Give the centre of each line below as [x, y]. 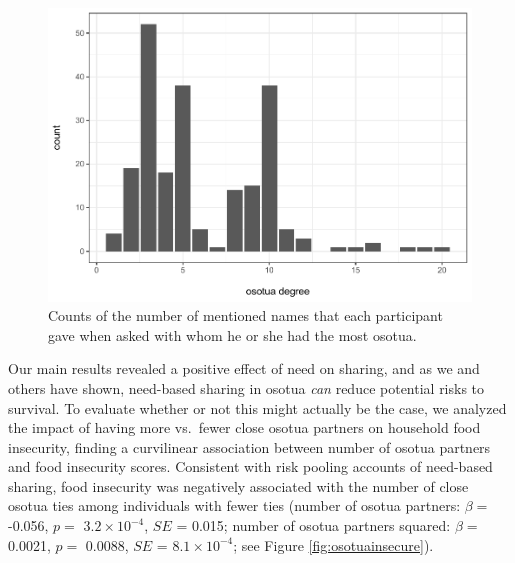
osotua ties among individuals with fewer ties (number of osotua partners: [234, 505]
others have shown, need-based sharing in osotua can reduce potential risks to [246, 387]
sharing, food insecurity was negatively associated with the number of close [238, 485]
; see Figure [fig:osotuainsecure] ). [333, 544]
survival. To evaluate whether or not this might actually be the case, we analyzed [257, 407]
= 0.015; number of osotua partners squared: [313, 525]
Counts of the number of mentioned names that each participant [245, 315]
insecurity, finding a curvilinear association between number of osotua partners [249, 446]
